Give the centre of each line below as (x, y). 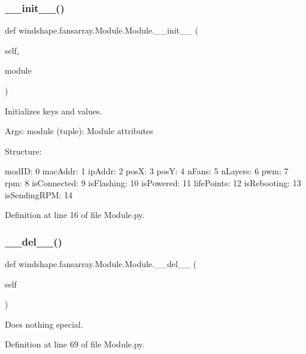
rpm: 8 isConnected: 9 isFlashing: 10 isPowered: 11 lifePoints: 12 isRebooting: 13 (153, 182)
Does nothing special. (44, 324)
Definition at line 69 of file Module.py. (75, 344)
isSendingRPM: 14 (39, 194)
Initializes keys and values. (54, 111)
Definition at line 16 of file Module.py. (75, 215)
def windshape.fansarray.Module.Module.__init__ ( (102, 30)
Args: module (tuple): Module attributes (79, 131)
